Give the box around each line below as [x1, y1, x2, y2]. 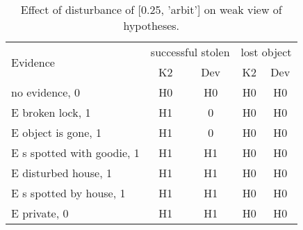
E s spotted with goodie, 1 [11, 145, 140, 161]
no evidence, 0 [11, 84, 81, 100]
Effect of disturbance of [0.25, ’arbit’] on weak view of [20, 1, 282, 17]
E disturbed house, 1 [11, 165, 112, 181]
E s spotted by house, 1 [11, 185, 126, 201]
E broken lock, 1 [11, 104, 91, 120]
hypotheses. [123, 17, 180, 33]
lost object [240, 44, 292, 60]
